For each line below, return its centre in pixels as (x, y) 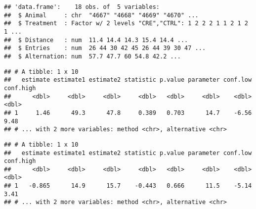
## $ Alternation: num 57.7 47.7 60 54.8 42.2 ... (92, 56)
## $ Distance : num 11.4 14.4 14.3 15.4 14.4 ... (96, 40)
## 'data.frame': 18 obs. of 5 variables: (82, 7)
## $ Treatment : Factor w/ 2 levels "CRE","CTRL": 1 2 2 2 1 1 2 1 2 (126, 24)
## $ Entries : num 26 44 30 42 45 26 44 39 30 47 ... (105, 48)
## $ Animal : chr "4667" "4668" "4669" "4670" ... (101, 15)
